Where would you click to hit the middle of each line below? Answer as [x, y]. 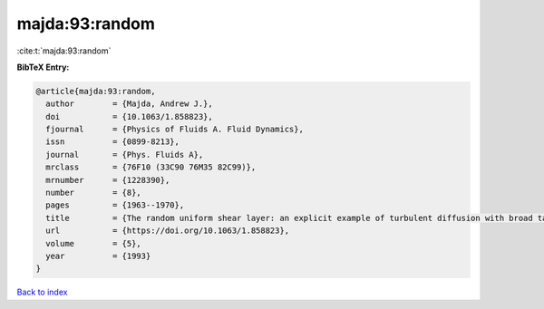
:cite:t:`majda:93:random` [64, 51]
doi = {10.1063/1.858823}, [129, 116]
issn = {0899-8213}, [113, 142]
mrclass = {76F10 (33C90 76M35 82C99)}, [151, 167]
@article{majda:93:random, [96, 91]
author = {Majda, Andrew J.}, [129, 104]
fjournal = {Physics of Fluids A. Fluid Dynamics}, [175, 130]
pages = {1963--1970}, [115, 205]
